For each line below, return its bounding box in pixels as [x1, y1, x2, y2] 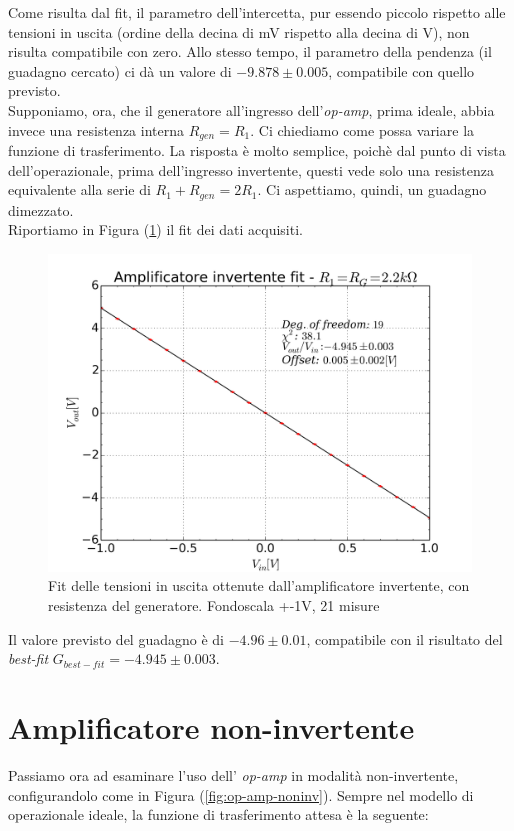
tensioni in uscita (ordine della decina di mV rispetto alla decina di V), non [8, 21, 470, 42]
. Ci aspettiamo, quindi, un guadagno [257, 179, 487, 200]
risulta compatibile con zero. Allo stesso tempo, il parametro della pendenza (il [8, 41, 492, 62]
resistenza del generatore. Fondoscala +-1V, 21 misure [48, 595, 380, 616]
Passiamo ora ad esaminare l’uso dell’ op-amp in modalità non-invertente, [8, 764, 459, 785]
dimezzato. [8, 199, 74, 220]
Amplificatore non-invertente [8, 707, 415, 747]
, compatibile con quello [328, 60, 475, 81]
